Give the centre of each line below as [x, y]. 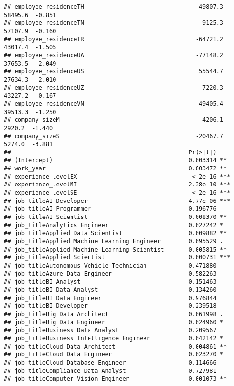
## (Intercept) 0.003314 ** [116, 160]
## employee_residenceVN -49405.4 [114, 104]
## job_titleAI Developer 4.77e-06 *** [117, 201]
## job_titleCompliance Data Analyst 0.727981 [110, 371]
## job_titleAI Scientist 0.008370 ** [116, 217]
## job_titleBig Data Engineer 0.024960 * [114, 322]
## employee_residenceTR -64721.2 [114, 39]
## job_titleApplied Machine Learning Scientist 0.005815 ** [116, 249]
